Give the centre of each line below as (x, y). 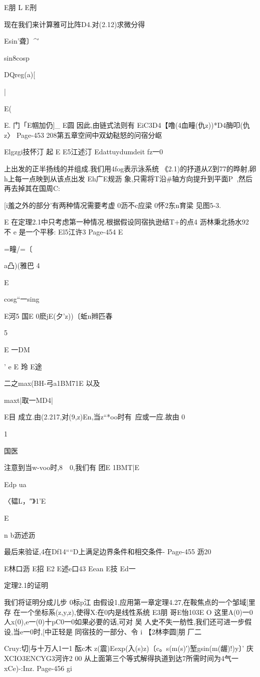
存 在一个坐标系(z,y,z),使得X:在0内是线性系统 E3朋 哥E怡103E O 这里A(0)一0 (128, 612)
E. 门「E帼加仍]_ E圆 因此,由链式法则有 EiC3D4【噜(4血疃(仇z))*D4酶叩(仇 (127, 125)
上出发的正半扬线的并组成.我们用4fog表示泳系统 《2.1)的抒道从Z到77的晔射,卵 (130, 168)
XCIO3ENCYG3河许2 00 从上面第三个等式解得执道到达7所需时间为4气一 (121, 658)
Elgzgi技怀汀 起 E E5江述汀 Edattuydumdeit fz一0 (84, 152)
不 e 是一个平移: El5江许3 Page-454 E (64, 231)
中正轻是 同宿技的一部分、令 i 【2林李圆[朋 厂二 (123, 631)
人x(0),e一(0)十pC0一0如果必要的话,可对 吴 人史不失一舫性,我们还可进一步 (124, 622)
